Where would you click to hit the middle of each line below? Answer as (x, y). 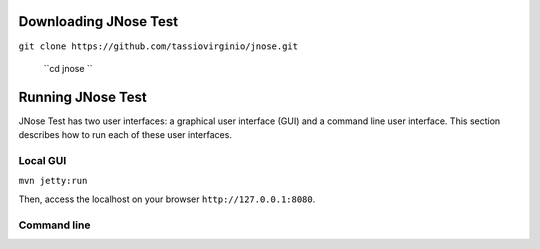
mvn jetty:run (53, 181)
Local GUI (42, 160)
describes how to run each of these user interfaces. (125, 135)
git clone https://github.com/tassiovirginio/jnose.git (158, 46)
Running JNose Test (82, 96)
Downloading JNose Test (98, 21)
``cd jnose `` (68, 68)
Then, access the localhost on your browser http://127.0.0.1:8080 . (167, 199)
